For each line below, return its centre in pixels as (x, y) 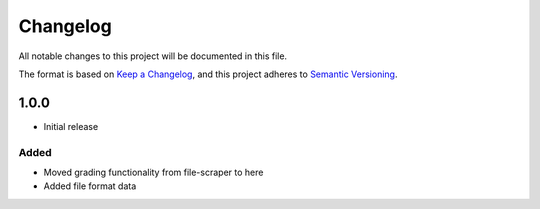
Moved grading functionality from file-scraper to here (153, 172)
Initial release (71, 126)
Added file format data (90, 186)
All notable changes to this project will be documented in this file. (153, 56)
